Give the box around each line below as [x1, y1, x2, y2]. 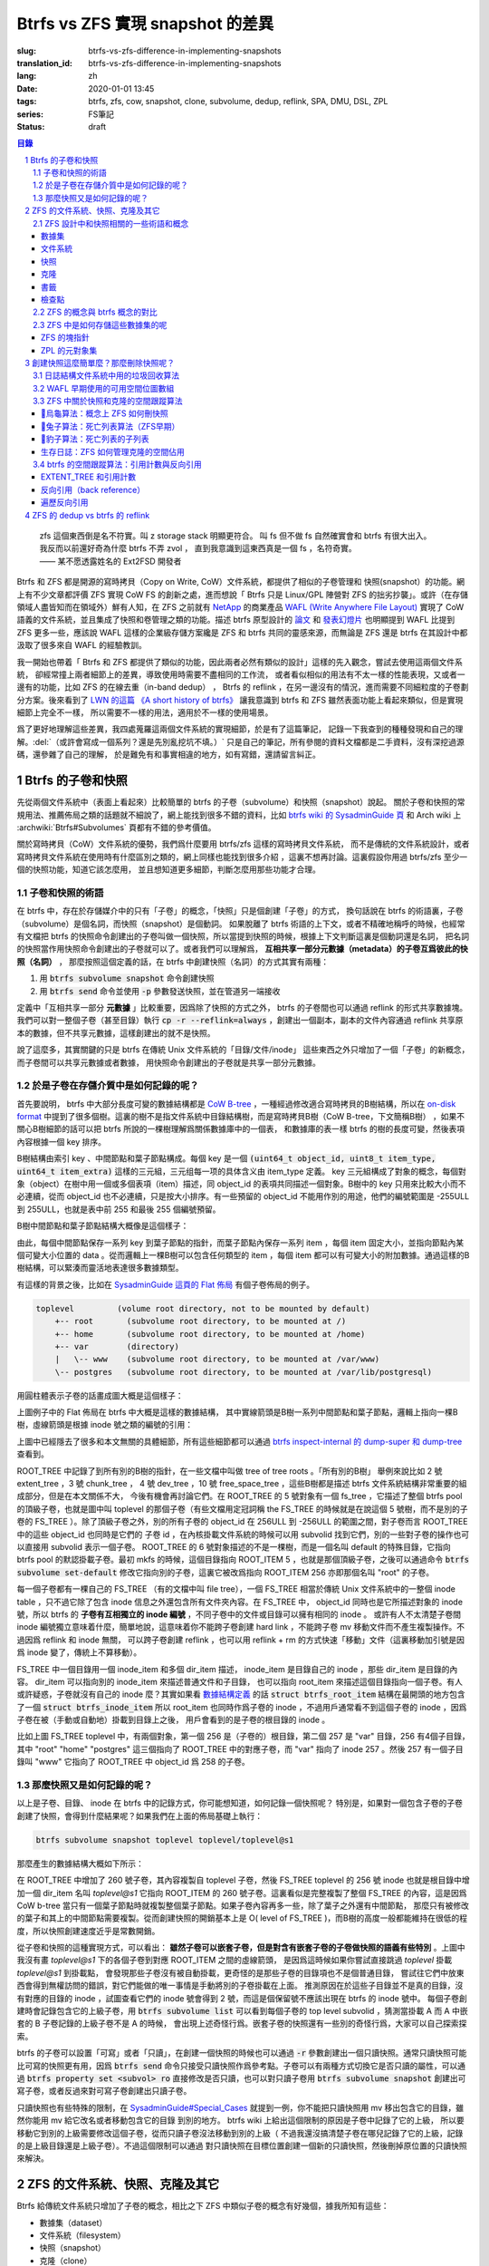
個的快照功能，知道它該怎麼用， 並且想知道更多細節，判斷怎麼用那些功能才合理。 [16, 864, 321, 875]
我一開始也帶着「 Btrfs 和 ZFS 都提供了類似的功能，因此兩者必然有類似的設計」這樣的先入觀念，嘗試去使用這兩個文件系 [16, 656, 464, 667]
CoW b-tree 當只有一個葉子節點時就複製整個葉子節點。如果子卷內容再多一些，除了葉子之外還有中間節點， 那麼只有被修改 [16, 1900, 470, 1911]
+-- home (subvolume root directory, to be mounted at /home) [54, 1329, 366, 1339]
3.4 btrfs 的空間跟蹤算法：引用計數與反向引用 [33, 459, 203, 470]
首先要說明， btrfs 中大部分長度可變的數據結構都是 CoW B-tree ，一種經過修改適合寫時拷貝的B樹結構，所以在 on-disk [16, 1098, 456, 1109]
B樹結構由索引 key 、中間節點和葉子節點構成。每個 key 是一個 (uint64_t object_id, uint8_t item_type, [16, 1153, 436, 1164]
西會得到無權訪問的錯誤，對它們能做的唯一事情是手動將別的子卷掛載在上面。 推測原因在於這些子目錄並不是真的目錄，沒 [16, 1980, 464, 1991]
